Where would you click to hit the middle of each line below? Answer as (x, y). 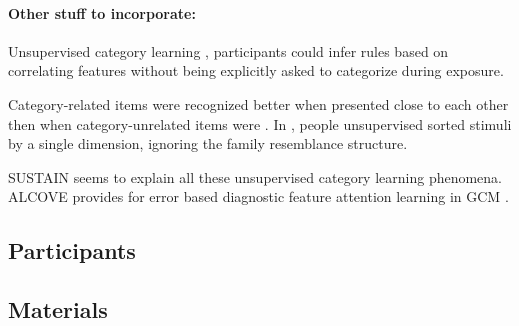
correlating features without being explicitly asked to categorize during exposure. (256, 70)
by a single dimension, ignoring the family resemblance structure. (208, 143)
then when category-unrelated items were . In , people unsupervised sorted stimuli (260, 123)
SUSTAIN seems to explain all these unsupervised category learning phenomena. (255, 176)
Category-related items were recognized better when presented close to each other (258, 103)
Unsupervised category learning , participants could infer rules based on (228, 50)
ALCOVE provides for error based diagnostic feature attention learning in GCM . (258, 196)
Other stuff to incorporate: (102, 12)
